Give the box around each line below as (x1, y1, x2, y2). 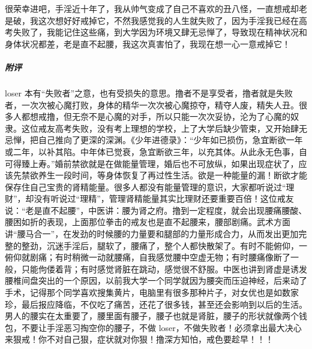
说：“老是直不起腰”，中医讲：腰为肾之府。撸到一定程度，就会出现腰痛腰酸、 (5, 204, 307, 216)
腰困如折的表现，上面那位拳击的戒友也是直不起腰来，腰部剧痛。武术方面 (5, 216, 290, 228)
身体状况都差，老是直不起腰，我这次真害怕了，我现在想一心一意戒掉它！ (5, 37, 290, 50)
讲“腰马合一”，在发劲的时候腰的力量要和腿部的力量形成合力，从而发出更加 (5, 227, 299, 240)
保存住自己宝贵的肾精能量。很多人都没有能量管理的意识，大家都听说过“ (5, 180, 286, 193)
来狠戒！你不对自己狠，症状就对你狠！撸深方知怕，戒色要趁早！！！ (5, 333, 274, 345)
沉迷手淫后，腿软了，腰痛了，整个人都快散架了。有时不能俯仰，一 (46, 239, 307, 251)
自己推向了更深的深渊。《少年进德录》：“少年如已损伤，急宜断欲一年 (38, 133, 303, 146)
